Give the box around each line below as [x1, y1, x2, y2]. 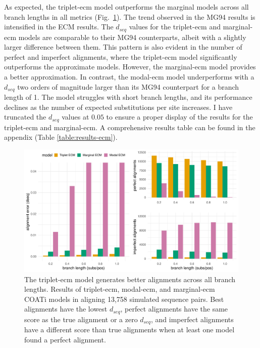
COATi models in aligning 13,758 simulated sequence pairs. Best [24, 293, 224, 304]
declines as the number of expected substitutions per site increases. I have [4, 101, 233, 112]
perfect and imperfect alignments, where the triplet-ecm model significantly [4, 51, 237, 62]
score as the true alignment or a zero [24, 314, 138, 324]
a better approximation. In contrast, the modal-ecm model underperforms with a [4, 71, 254, 82]
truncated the [4, 111, 46, 122]
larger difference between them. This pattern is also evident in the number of [4, 42, 242, 52]
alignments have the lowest [24, 303, 108, 314]
